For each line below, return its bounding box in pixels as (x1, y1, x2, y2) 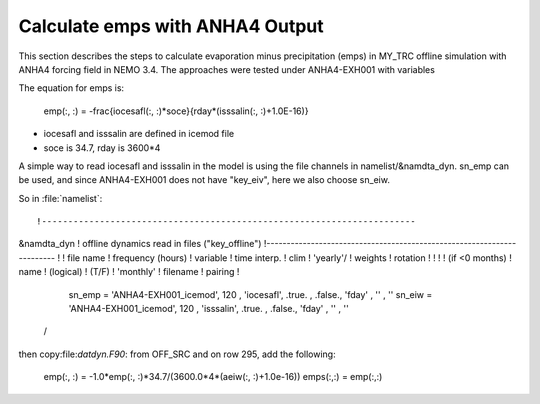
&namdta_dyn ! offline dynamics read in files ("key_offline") (18, 238, 262, 250)
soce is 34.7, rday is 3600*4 (43, 141, 161, 154)
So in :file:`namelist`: (18, 192, 103, 204)
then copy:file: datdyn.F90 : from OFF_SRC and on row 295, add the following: (18, 348, 336, 360)
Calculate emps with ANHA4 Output (18, 15, 324, 37)
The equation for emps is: (18, 82, 125, 94)
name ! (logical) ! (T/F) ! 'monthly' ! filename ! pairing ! (18, 266, 240, 278)
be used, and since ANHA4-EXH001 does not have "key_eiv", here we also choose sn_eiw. (18, 174, 390, 186)
